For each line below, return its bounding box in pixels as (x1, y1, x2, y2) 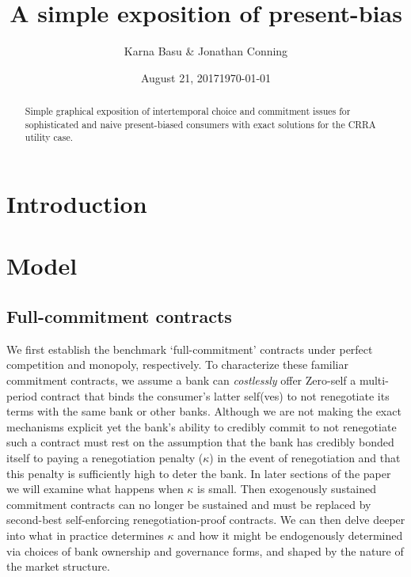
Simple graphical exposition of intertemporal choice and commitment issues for (25, 104, 351, 118)
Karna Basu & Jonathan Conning (124, 43, 288, 59)
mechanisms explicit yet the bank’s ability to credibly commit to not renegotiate (6, 418, 397, 435)
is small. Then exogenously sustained (197, 480, 377, 497)
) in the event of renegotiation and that (209, 450, 401, 465)
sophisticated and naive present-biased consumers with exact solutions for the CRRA (25, 117, 376, 131)
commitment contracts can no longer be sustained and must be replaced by (6, 495, 371, 512)
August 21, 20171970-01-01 (140, 69, 272, 85)
